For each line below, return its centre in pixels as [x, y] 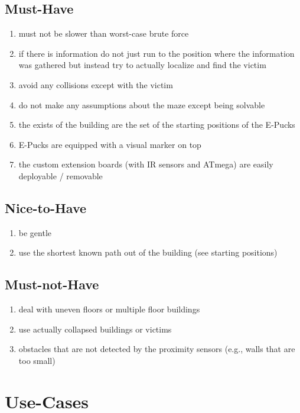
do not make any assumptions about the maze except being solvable [142, 104]
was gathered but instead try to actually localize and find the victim [142, 65]
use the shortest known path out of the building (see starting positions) [148, 252]
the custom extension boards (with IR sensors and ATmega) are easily [146, 164]
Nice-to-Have [46, 207]
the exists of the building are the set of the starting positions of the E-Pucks [157, 125]
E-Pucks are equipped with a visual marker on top [110, 144]
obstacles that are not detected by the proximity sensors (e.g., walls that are [157, 349]
